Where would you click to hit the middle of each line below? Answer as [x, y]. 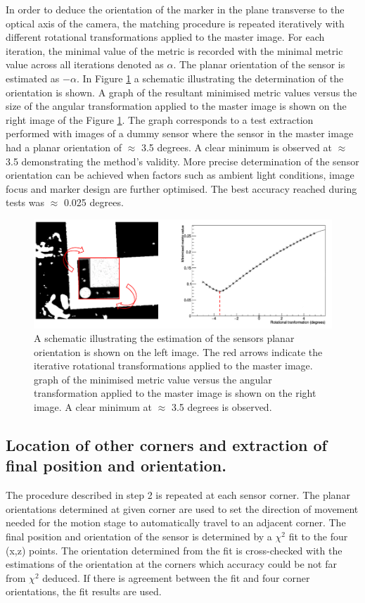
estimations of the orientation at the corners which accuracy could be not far [171, 564]
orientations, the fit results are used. [84, 591]
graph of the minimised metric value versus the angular [153, 379]
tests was [25, 202]
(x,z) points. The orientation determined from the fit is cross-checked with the [174, 550]
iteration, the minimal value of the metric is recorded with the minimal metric [174, 50]
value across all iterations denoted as [85, 64]
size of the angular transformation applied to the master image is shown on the [176, 106]
